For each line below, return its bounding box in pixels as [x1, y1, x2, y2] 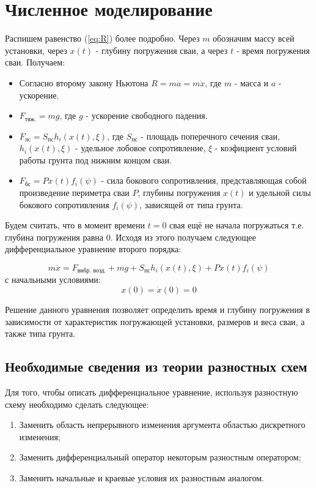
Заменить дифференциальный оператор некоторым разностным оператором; [19, 451, 301, 464]
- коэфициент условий [215, 141, 297, 154]
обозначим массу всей [213, 32, 295, 45]
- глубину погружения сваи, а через [95, 43, 228, 56]
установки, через [5, 43, 67, 56]
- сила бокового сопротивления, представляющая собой [101, 174, 307, 187]
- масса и [234, 76, 269, 89]
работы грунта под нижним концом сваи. [19, 153, 172, 166]
